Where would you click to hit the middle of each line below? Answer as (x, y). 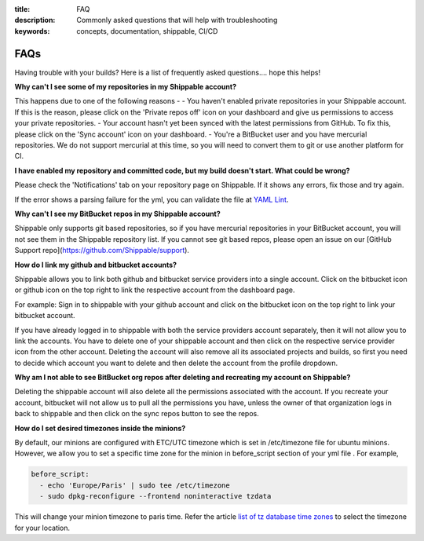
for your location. (42, 528)
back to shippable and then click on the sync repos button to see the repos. (137, 414)
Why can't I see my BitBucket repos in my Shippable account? (118, 214)
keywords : (32, 31)
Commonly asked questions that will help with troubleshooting (177, 20)
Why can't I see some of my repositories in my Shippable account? (126, 87)
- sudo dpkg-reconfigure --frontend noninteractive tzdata (155, 496)
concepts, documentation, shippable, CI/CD (147, 31)
